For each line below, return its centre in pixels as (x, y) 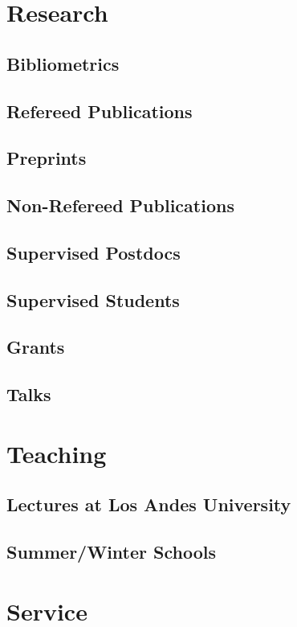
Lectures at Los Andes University (149, 504)
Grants (36, 347)
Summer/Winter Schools (111, 552)
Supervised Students (93, 299)
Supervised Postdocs (94, 252)
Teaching (57, 453)
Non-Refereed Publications (120, 205)
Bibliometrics (63, 63)
